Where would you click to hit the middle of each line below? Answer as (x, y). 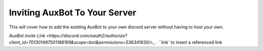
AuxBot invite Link (27, 36)
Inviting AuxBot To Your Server (73, 13)
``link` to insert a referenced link (190, 42)
